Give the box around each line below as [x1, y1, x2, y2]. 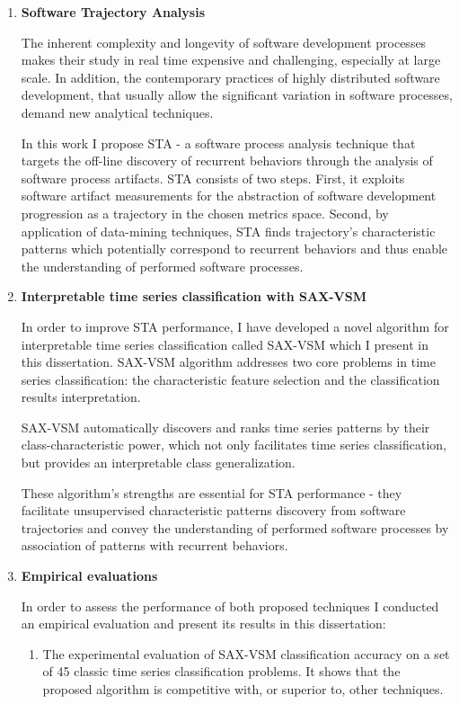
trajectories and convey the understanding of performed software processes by [21, 518, 449, 537]
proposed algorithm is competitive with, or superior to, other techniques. [42, 680, 444, 698]
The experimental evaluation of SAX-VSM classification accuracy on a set [42, 644, 450, 663]
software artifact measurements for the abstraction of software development [21, 186, 437, 205]
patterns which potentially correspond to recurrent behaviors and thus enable [21, 239, 448, 258]
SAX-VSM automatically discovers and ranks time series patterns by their [21, 417, 430, 436]
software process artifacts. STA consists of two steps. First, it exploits [21, 168, 405, 187]
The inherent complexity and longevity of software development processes [21, 32, 427, 51]
